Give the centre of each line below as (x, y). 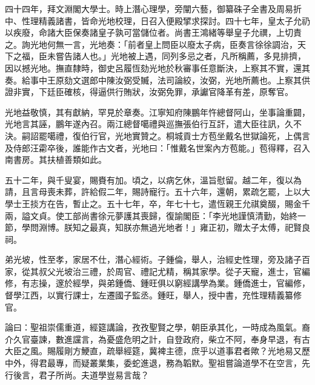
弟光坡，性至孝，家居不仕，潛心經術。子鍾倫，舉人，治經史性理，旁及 (145, 259)
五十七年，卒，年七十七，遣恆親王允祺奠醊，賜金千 (208, 203)
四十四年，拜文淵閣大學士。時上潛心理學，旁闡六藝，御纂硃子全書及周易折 (153, 8)
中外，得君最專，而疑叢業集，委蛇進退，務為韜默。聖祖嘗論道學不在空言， (153, 363)
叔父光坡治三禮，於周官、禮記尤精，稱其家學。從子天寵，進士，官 (170, 271)
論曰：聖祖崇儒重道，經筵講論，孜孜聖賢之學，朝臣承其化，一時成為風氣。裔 (157, 327)
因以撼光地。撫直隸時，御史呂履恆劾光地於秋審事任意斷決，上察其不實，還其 (157, 67)
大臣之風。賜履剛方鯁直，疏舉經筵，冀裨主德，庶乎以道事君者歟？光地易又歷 (157, 351)
